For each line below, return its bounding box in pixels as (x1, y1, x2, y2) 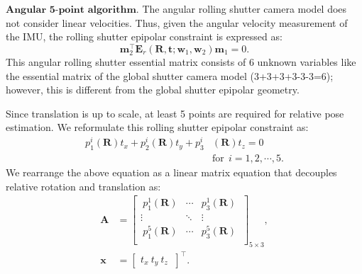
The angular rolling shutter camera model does (142, 1, 347, 16)
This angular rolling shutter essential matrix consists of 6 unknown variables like (6, 55, 356, 69)
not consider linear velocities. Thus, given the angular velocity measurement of (6, 15, 348, 30)
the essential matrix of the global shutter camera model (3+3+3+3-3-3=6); (6, 68, 334, 83)
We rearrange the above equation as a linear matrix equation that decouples (6, 164, 337, 179)
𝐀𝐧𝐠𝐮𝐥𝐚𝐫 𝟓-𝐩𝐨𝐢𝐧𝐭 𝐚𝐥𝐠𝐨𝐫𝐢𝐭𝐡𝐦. (6, 5, 139, 15)
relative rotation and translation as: (6, 178, 161, 193)
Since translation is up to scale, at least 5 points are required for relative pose (6, 105, 344, 120)
